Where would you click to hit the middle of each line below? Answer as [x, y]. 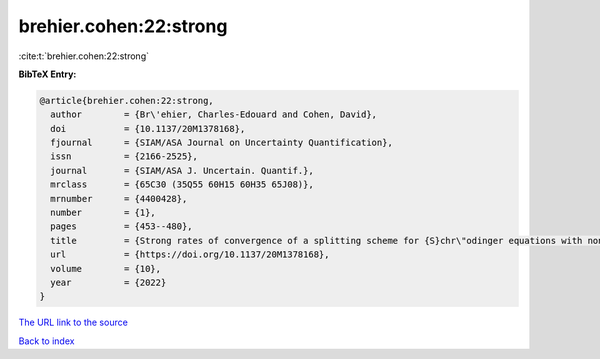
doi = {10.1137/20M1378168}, [148, 128]
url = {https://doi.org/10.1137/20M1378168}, [190, 254]
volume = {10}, [106, 268]
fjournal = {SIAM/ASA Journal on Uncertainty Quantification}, [222, 143]
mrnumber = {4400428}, [119, 198]
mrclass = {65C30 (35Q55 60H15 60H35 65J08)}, [182, 184]
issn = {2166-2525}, [124, 156]
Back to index [46, 341]
